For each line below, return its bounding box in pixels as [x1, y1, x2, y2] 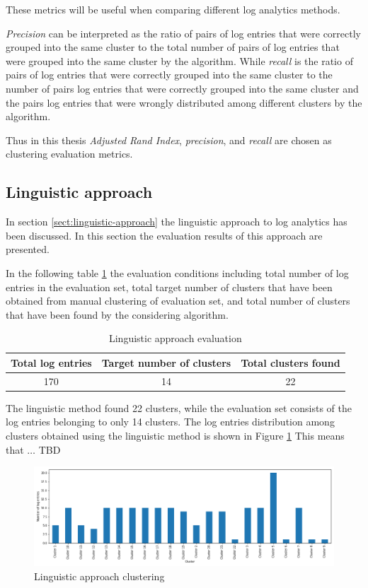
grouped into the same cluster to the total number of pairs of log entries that [6, 40, 340, 54]
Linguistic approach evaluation [108, 331, 242, 346]
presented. [6, 242, 50, 257]
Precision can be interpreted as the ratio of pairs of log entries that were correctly [6, 25, 361, 40]
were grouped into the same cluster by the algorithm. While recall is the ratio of [6, 53, 353, 68]
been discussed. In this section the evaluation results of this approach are [6, 228, 323, 242]
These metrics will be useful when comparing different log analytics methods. [6, 2, 340, 16]
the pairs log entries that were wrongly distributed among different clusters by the [6, 95, 362, 110]
